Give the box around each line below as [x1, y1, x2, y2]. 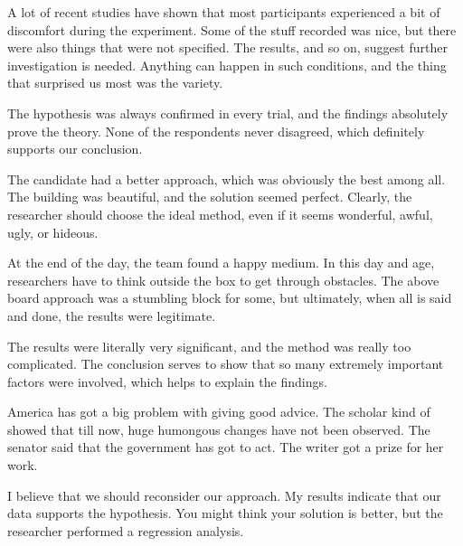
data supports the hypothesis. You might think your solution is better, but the [7, 504, 443, 522]
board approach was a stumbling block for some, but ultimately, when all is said [7, 288, 452, 307]
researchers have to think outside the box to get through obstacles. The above [7, 270, 439, 289]
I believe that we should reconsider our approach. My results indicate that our [7, 485, 441, 504]
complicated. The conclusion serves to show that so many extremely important [7, 354, 444, 373]
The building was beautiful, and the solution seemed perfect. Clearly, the [7, 187, 412, 206]
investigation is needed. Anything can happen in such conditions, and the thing [7, 55, 447, 74]
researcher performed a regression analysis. [7, 521, 244, 540]
